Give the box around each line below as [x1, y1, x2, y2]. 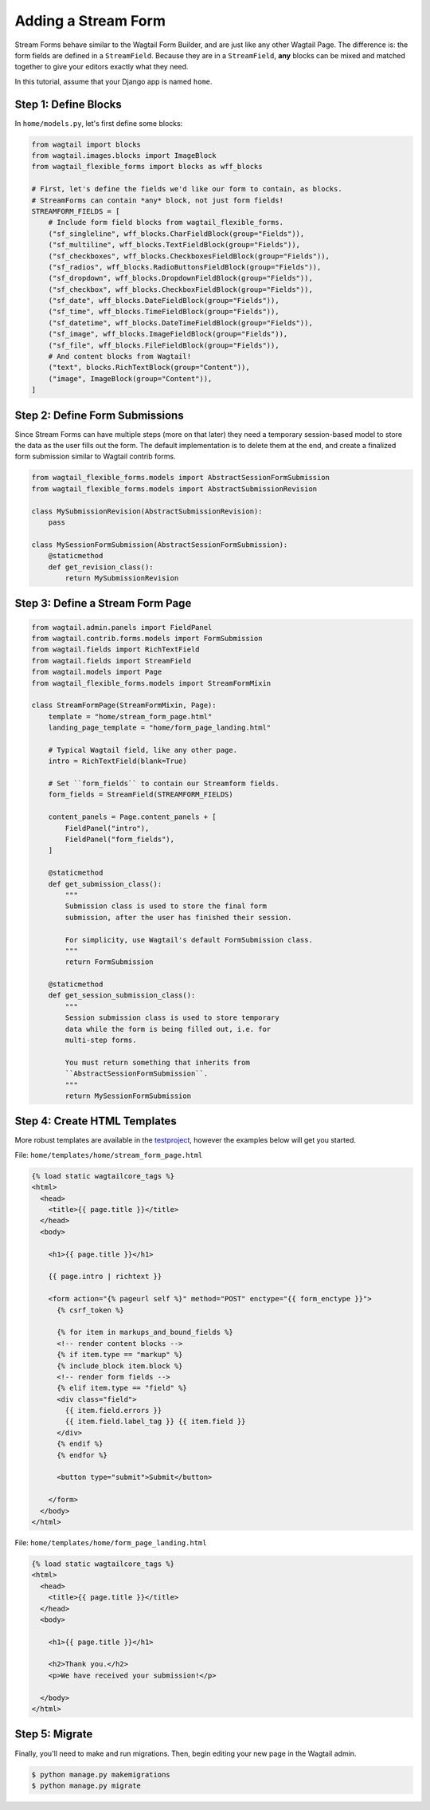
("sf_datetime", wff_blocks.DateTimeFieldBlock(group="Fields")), [48, 318, 314, 327]
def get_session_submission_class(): [48, 991, 196, 1000]
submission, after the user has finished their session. [64, 913, 292, 922]
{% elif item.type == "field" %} [57, 1383, 187, 1393]
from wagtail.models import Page [31, 667, 162, 677]
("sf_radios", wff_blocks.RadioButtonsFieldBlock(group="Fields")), [48, 262, 322, 271]
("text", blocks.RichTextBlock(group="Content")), [48, 363, 250, 372]
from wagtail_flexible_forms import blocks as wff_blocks [31, 162, 263, 171]
